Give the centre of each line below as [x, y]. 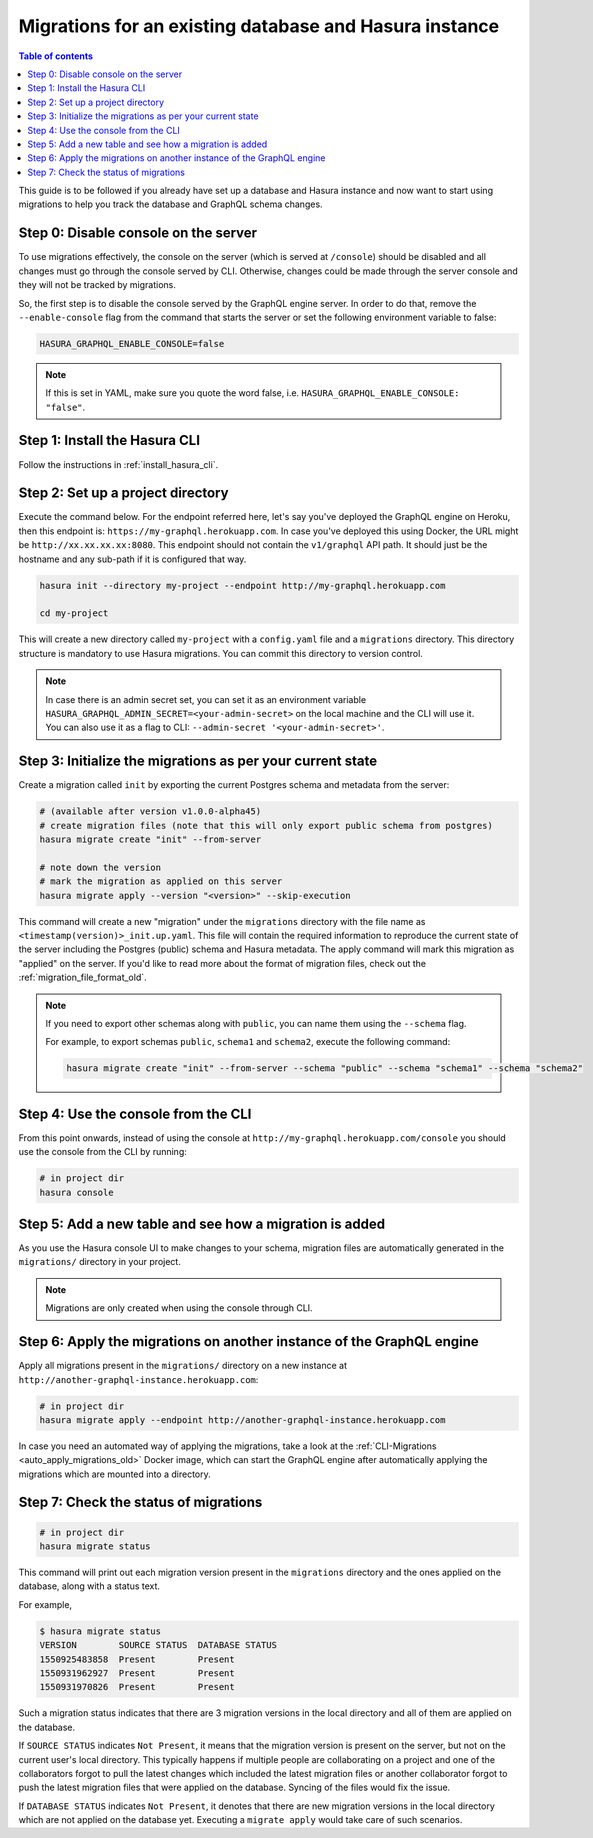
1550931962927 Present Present [137, 1673]
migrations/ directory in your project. [100, 1262]
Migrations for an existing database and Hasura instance [259, 26]
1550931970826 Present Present [137, 1687]
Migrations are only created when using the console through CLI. [179, 1308]
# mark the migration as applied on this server [161, 881]
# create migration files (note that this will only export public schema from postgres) [266, 825]
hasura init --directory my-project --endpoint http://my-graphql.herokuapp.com [242, 585]
